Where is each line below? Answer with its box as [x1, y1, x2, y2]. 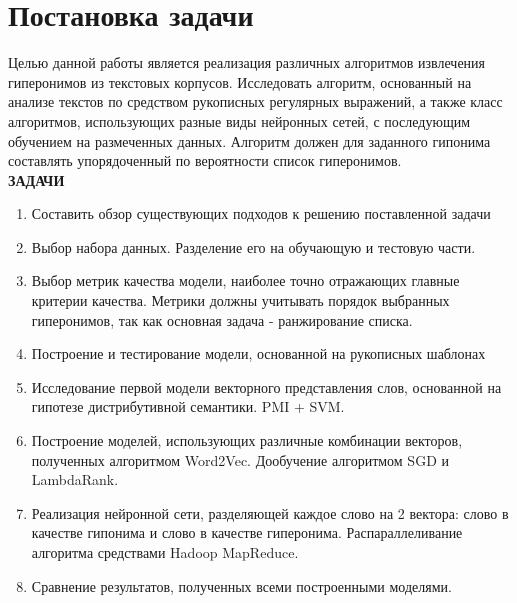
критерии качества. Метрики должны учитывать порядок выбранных [31, 290, 450, 311]
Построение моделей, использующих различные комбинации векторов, [31, 430, 463, 451]
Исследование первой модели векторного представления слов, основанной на [31, 376, 502, 397]
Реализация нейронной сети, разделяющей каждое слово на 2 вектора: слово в [31, 502, 509, 523]
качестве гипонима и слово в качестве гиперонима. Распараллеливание [31, 522, 463, 543]
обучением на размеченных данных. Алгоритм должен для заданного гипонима [8, 130, 491, 151]
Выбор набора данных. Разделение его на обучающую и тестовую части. [31, 236, 476, 257]
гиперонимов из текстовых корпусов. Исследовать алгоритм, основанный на [8, 71, 472, 92]
